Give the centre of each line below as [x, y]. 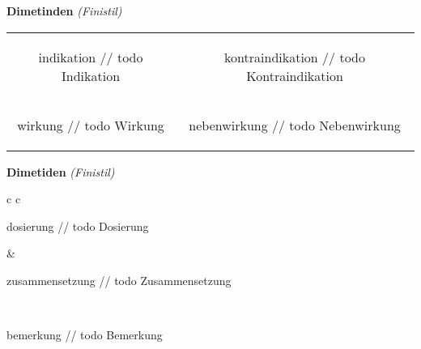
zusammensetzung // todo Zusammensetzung [119, 280]
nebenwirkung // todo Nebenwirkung [295, 125]
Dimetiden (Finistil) [61, 171]
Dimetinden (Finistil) [64, 11]
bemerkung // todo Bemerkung [85, 335]
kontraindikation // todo [295, 57]
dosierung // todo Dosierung [78, 226]
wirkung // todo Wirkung [91, 125]
